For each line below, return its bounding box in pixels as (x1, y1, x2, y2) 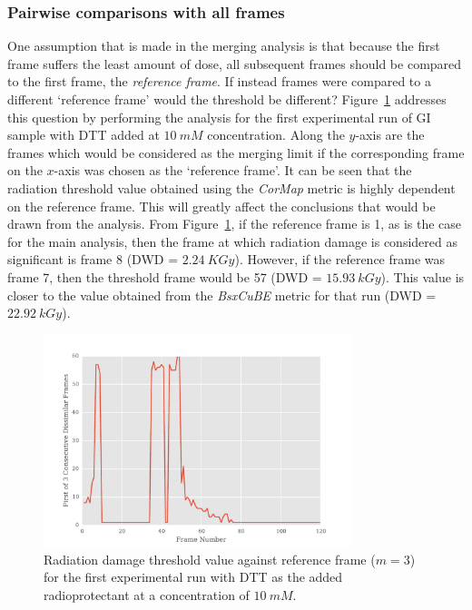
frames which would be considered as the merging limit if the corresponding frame (7, 143, 465, 162)
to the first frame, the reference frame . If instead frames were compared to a (7, 72, 431, 91)
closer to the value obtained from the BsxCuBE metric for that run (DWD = (7, 285, 437, 304)
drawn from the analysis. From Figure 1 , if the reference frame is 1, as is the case (7, 214, 462, 233)
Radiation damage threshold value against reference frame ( (44, 549, 376, 568)
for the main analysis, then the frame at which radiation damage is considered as (7, 231, 457, 251)
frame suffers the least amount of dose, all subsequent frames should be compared (7, 54, 462, 73)
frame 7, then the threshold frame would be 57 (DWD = (7, 267, 322, 286)
